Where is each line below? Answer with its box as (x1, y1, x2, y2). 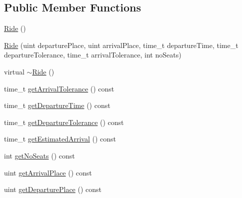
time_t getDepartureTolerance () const (4, 116, 124, 127)
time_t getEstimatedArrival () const (4, 133, 116, 144)
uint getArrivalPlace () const (4, 167, 92, 177)
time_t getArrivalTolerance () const (4, 83, 114, 93)
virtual (4, 66, 24, 76)
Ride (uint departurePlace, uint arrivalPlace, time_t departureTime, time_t (4, 39, 238, 50)
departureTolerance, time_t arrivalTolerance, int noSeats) (4, 49, 181, 60)
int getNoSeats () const (4, 150, 75, 160)
